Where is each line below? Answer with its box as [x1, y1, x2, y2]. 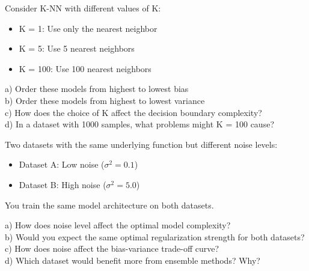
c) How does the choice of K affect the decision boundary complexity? [5, 106, 262, 118]
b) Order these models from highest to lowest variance [5, 94, 205, 106]
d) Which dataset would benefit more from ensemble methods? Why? [5, 254, 260, 266]
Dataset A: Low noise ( [19, 158, 105, 171]
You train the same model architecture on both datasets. [5, 198, 214, 211]
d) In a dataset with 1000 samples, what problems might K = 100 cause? [5, 118, 274, 130]
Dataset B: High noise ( [19, 178, 106, 190]
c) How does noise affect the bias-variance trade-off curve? [5, 242, 219, 255]
